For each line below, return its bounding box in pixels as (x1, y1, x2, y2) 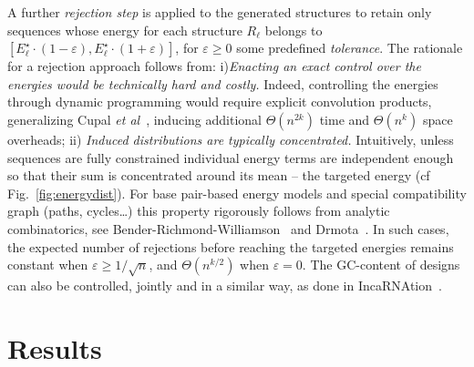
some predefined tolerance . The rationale (236, 38, 463, 57)
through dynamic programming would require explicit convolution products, (7, 92, 432, 111)
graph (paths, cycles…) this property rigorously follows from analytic (7, 201, 390, 220)
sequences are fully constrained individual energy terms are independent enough (7, 148, 454, 167)
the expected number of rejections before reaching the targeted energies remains (7, 237, 454, 256)
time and (319, 109, 370, 128)
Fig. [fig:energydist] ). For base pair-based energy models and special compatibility (7, 183, 467, 202)
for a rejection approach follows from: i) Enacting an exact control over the (7, 56, 421, 76)
